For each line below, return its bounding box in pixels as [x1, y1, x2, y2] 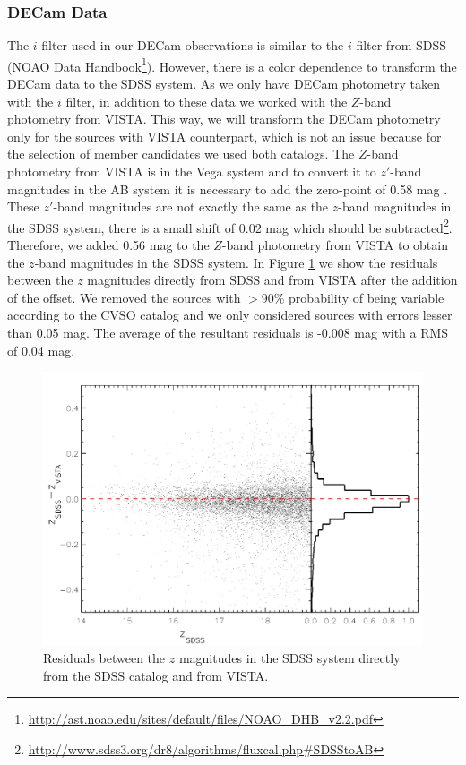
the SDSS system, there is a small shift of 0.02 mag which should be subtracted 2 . [7, 215, 453, 236]
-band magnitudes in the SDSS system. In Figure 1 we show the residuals [34, 253, 438, 271]
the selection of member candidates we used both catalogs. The [7, 144, 355, 163]
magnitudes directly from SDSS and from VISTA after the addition [87, 271, 458, 289]
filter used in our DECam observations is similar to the [41, 36, 344, 55]
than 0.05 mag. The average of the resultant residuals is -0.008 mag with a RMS [7, 323, 449, 342]
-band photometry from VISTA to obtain [221, 236, 448, 254]
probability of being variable [289, 288, 444, 306]
